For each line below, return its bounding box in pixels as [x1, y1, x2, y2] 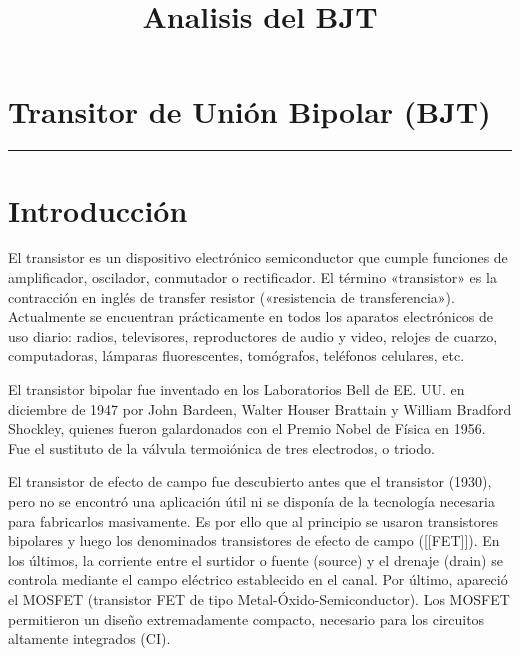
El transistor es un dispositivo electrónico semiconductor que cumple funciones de [8, 247, 508, 268]
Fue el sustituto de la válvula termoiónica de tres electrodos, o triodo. [8, 437, 435, 458]
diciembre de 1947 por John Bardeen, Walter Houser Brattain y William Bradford [8, 398, 512, 419]
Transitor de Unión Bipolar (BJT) [8, 91, 491, 132]
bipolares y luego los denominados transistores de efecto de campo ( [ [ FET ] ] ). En [8, 530, 500, 551]
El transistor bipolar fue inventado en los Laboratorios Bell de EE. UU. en [8, 379, 465, 399]
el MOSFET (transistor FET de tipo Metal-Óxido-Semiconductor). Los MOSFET [8, 588, 510, 609]
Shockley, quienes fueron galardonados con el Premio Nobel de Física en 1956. [8, 418, 486, 439]
